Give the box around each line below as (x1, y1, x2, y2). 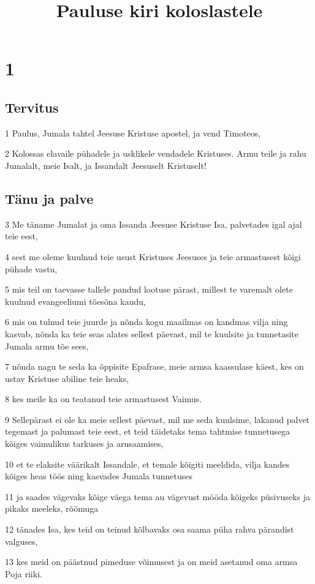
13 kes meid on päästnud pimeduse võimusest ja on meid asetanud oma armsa (5, 555, 298, 568)
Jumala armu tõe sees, (5, 339, 89, 352)
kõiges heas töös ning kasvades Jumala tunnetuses (5, 470, 192, 482)
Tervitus (5, 97, 59, 116)
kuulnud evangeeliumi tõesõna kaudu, (5, 294, 146, 307)
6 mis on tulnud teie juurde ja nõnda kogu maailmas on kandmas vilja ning (5, 315, 288, 328)
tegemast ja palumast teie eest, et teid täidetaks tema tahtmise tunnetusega (5, 425, 290, 438)
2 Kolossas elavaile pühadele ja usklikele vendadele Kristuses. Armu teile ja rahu (5, 147, 306, 160)
